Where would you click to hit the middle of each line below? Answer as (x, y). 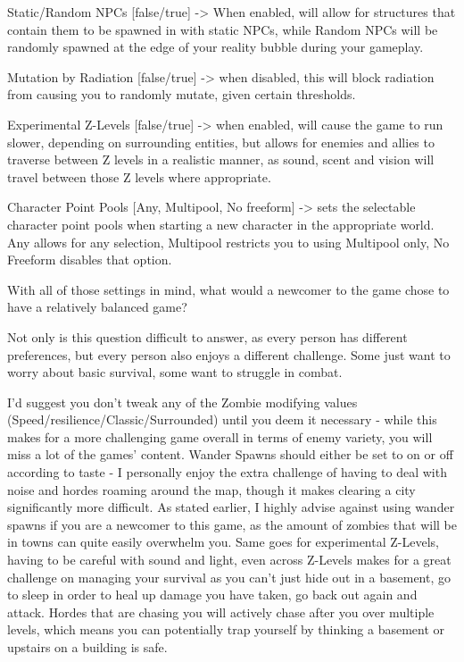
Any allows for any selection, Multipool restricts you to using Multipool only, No (228, 242)
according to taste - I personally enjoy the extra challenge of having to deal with (227, 472)
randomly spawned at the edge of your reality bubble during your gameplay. (215, 47)
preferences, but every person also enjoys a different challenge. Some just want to (229, 354)
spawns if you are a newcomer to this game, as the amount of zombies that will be (232, 524)
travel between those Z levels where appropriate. (139, 176)
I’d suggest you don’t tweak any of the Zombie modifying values (182, 402)
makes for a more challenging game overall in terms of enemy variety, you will (220, 436)
